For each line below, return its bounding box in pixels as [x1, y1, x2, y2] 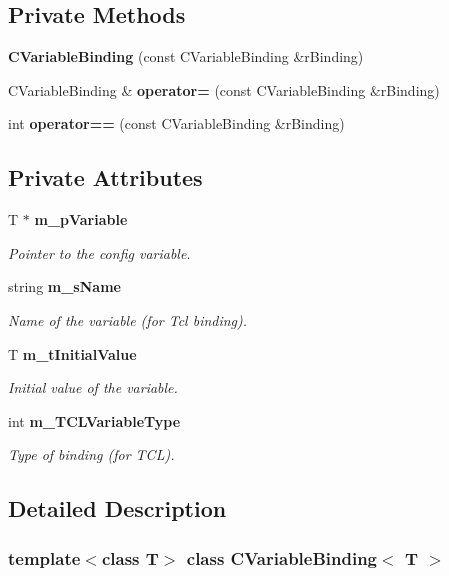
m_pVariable [34, 209, 128, 230]
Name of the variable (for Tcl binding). [8, 309, 248, 330]
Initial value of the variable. [8, 377, 178, 398]
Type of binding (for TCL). [8, 444, 175, 465]
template [8, 545, 81, 570]
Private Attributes [8, 162, 203, 193]
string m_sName [8, 276, 121, 297]
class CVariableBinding [186, 545, 378, 570]
